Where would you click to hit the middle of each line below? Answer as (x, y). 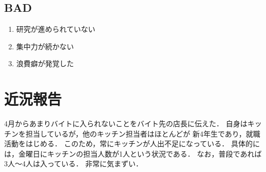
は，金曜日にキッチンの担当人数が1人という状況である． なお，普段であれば (133, 153)
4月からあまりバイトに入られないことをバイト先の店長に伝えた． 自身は (126, 123)
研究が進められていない (56, 29)
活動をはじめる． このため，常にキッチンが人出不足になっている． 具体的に (132, 144)
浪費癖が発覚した (45, 63)
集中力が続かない (45, 46)
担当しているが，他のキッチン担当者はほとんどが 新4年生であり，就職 (143, 133)
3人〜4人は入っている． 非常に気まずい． (73, 164)
